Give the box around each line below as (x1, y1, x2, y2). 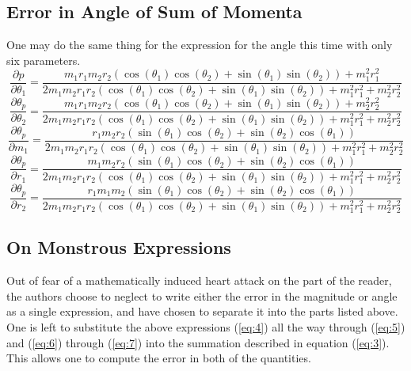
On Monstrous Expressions (6, 235, 231, 259)
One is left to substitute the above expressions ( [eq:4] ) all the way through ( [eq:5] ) (6, 318, 405, 335)
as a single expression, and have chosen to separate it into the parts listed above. (6, 303, 398, 320)
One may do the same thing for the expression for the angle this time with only (6, 36, 393, 53)
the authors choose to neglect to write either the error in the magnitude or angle (6, 287, 398, 304)
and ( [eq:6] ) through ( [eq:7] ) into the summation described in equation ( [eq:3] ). (6, 334, 390, 350)
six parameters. (6, 51, 81, 68)
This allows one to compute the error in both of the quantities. (6, 350, 311, 366)
